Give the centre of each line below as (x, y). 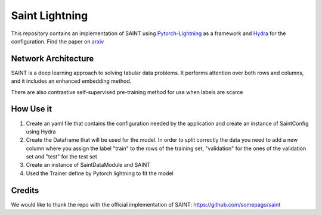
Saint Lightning (49, 15)
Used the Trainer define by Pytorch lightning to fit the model (100, 173)
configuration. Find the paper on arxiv (58, 41)
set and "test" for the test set (62, 157)
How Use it (32, 109)
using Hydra (41, 132)
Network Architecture (52, 59)
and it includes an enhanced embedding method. (71, 81)
